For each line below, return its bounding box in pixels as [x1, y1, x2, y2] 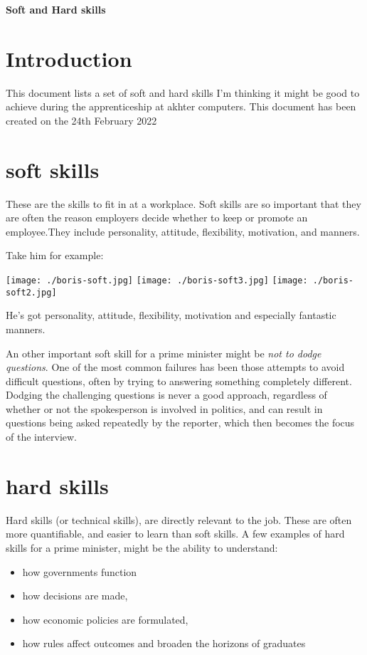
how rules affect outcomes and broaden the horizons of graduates [22, 636, 306, 651]
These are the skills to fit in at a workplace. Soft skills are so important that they [6, 196, 361, 211]
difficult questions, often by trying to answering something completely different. [6, 373, 352, 388]
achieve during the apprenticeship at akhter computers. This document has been [6, 99, 356, 114]
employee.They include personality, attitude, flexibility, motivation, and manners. [6, 224, 360, 239]
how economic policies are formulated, [22, 612, 188, 627]
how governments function [22, 564, 137, 579]
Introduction [6, 43, 132, 73]
